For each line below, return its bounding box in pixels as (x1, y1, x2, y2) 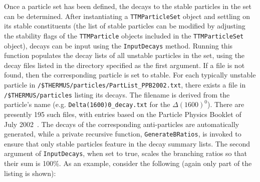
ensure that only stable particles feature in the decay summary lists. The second (4, 138, 250, 148)
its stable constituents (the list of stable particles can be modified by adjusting (4, 20, 245, 31)
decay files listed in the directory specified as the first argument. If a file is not (4, 59, 245, 70)
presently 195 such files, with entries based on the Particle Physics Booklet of (4, 108, 241, 119)
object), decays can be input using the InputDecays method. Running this (4, 40, 233, 50)
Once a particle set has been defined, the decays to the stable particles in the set (4, 1, 251, 11)
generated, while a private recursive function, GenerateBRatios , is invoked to (4, 128, 241, 139)
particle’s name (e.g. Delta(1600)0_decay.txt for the (4, 99, 170, 109)
